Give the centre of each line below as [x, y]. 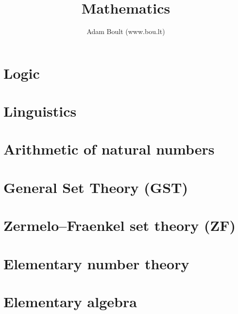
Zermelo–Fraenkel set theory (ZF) [120, 225]
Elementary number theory [96, 263]
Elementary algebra [70, 301]
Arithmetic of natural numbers [109, 149]
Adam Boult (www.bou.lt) [126, 31]
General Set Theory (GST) [96, 187]
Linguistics [40, 111]
